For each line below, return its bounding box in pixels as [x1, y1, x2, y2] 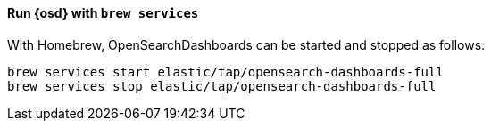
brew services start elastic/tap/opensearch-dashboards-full [7, 64, 444, 79]
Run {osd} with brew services [7, 5, 199, 20]
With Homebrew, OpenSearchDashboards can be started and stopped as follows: [7, 36, 486, 52]
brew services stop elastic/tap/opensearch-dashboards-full [7, 78, 437, 93]
